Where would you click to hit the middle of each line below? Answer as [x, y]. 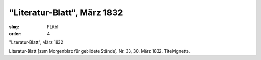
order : [15, 33]
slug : [14, 27]
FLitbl [53, 27]
